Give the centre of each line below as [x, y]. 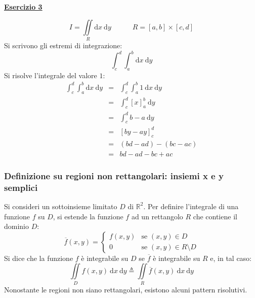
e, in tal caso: [231, 258]
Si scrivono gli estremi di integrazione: [63, 45]
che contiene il [215, 216]
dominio [17, 226]
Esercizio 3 [23, 7]
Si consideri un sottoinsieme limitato [61, 206]
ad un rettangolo [157, 216]
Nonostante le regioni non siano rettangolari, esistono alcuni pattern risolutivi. [126, 289]
